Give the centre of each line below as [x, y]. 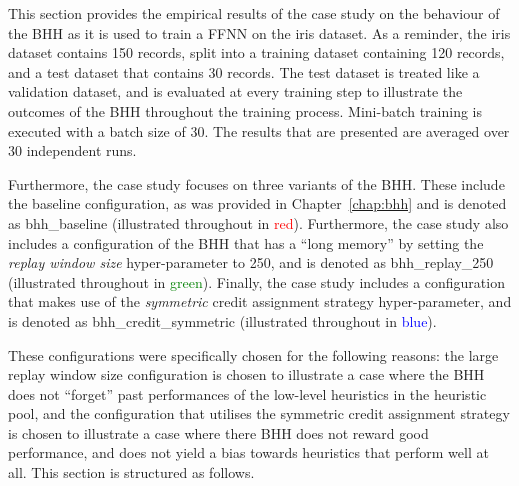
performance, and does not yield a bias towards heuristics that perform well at [248, 452]
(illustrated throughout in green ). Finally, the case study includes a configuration [256, 281]
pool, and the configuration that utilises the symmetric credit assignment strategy [259, 413]
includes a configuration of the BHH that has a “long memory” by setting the [246, 242]
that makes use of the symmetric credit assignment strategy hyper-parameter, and [260, 301]
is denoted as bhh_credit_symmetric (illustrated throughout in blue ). [222, 320]
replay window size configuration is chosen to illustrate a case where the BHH [246, 374]
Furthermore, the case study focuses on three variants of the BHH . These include [256, 183]
